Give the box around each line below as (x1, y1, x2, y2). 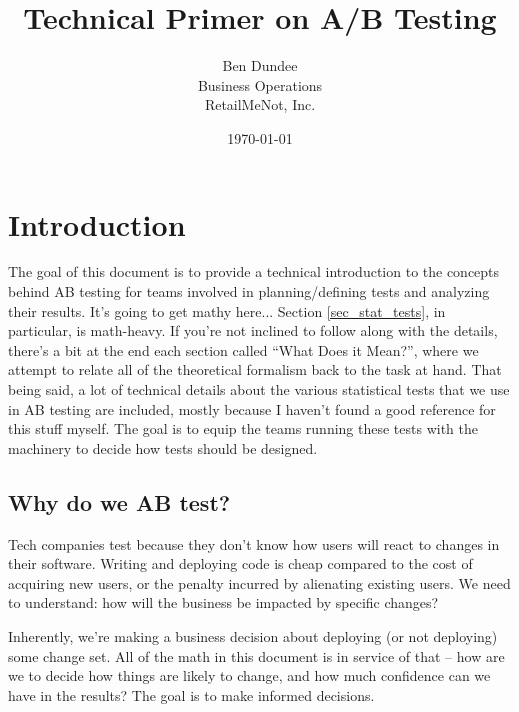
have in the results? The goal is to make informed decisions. (8, 684, 375, 705)
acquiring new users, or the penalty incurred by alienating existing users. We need (8, 572, 511, 593)
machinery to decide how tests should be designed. (8, 437, 318, 458)
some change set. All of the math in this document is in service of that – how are (8, 645, 505, 666)
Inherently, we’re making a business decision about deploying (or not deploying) (8, 625, 498, 646)
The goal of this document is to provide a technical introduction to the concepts (8, 261, 500, 282)
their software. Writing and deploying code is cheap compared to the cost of (8, 553, 473, 574)
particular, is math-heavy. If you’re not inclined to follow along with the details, (8, 320, 498, 341)
